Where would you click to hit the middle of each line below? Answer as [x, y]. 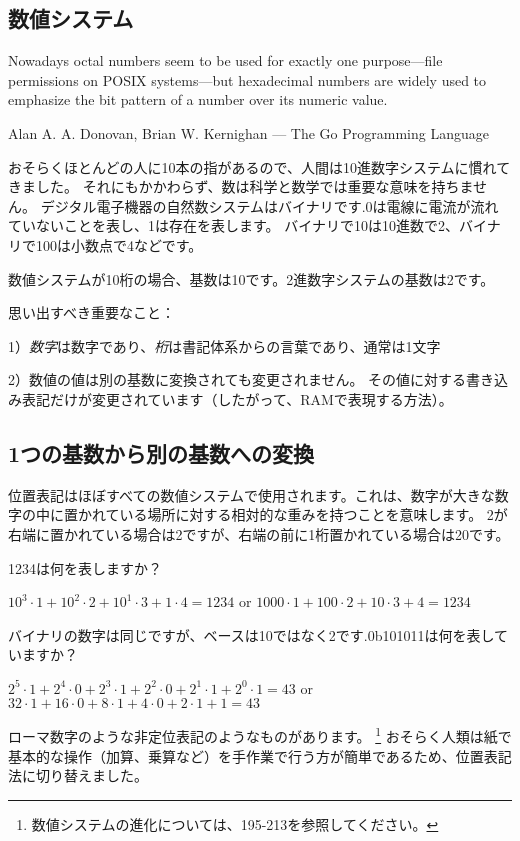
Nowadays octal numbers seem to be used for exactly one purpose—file [225, 60]
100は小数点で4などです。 [119, 244]
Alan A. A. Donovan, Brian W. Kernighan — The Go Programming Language [248, 132]
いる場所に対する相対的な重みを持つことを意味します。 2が [313, 514]
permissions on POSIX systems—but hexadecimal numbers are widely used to [247, 79]
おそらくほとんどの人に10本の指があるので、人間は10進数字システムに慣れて [259, 166]
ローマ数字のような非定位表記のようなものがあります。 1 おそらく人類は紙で [260, 735]
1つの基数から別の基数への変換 [161, 452]
